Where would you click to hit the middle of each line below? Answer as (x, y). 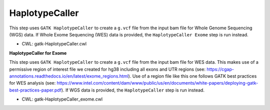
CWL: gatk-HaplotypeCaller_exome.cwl (62, 99)
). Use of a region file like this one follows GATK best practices (192, 76)
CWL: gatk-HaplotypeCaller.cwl (54, 44)
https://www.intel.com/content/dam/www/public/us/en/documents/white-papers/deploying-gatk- (157, 83)
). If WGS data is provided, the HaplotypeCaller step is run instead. (133, 90)
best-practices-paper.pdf (35, 90)
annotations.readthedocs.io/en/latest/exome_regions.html (69, 76)
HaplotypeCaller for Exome (38, 53)
